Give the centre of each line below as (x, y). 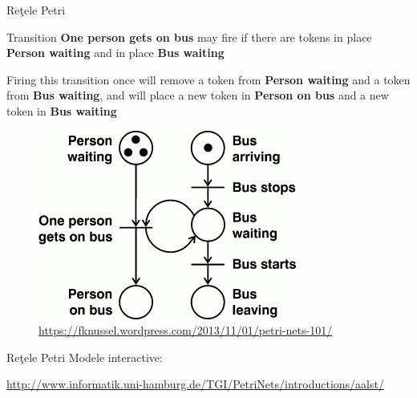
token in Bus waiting (62, 110)
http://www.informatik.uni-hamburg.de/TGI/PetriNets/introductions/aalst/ (195, 384)
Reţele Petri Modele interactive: (85, 357)
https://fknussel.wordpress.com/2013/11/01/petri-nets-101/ (186, 330)
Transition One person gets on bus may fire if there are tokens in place (189, 37)
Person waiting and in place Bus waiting (115, 53)
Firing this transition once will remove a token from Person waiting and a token (208, 79)
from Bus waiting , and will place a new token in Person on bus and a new (198, 95)
